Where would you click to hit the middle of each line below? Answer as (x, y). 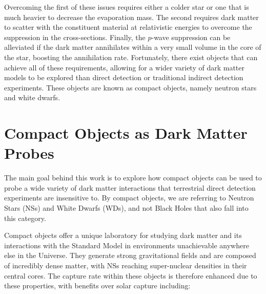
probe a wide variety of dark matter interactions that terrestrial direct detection (130, 187)
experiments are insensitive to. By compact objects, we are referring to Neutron (129, 198)
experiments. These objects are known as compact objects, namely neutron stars (130, 87)
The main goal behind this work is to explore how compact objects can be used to (133, 178)
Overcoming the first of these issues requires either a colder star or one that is (127, 7)
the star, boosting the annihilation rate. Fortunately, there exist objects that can (131, 57)
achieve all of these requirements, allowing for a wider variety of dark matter (125, 67)
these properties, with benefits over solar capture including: (97, 286)
